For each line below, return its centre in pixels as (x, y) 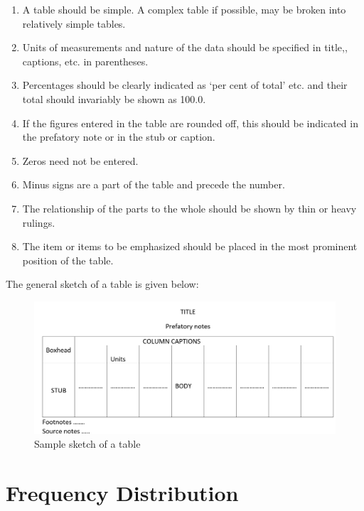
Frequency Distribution (122, 493)
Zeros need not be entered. (80, 160)
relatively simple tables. (74, 23)
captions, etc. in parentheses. (85, 61)
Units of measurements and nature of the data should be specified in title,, (185, 47)
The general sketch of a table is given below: (102, 284)
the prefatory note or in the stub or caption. (119, 137)
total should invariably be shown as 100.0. (114, 98)
